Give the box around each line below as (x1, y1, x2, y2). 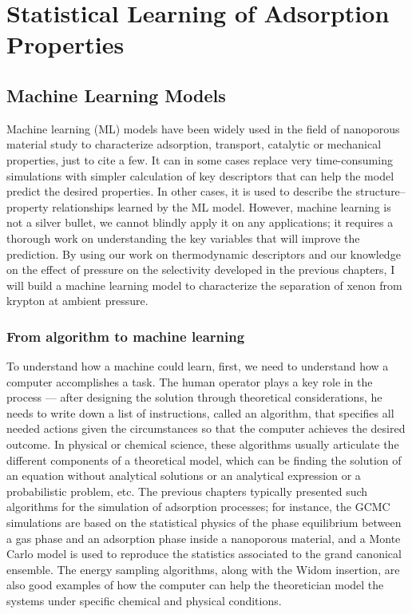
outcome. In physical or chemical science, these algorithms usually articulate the (6, 436, 399, 453)
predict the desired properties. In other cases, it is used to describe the (6, 183, 352, 200)
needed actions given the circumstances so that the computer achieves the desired (6, 420, 406, 437)
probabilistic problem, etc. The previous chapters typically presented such (6, 482, 368, 499)
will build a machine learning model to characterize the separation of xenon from (6, 276, 402, 293)
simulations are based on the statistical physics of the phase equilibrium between (6, 514, 402, 531)
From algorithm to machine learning (6, 326, 245, 346)
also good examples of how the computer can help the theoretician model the (6, 576, 384, 593)
